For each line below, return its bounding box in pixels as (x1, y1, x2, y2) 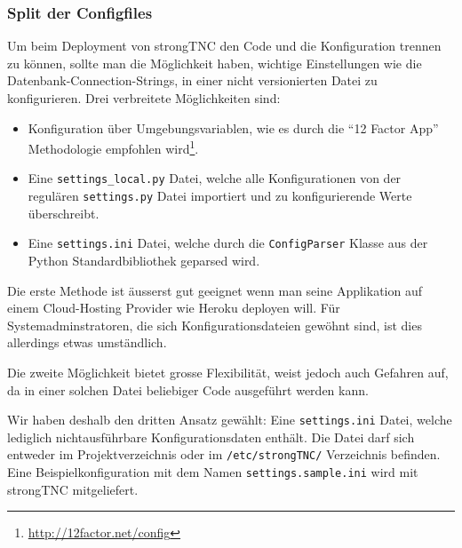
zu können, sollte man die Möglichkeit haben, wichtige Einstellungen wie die (7, 53, 422, 72)
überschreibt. (28, 203, 100, 222)
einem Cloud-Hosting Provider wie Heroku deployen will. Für (7, 298, 340, 317)
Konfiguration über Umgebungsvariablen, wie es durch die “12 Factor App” (28, 118, 439, 137)
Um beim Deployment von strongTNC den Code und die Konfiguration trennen (7, 36, 442, 55)
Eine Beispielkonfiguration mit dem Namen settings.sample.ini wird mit (7, 463, 418, 481)
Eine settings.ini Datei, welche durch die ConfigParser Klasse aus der (28, 234, 428, 252)
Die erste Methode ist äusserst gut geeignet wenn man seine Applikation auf (7, 281, 422, 299)
